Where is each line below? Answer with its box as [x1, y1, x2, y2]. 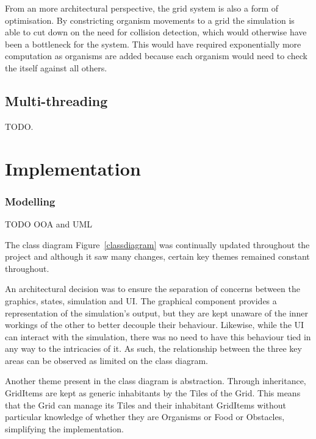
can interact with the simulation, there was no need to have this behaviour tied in [5, 330, 311, 343]
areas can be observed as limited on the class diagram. [5, 354, 208, 366]
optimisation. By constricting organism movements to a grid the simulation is [5, 13, 295, 26]
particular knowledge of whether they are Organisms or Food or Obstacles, [5, 410, 285, 423]
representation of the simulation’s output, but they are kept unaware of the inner [5, 306, 309, 319]
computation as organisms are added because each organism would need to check [5, 49, 307, 62]
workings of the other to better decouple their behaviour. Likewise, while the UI [5, 318, 304, 331]
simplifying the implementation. [5, 422, 124, 435]
